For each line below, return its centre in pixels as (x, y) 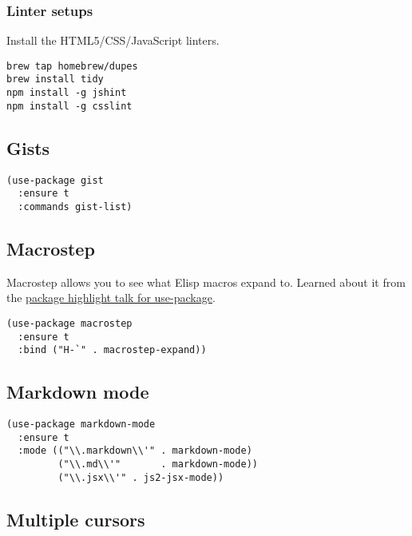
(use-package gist (55, 180)
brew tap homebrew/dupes (72, 66)
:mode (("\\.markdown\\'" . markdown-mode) (135, 451)
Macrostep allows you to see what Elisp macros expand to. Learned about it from (206, 282)
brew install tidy (55, 79)
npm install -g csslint (69, 106)
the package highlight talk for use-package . (111, 298)
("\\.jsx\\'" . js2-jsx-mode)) (141, 477)
